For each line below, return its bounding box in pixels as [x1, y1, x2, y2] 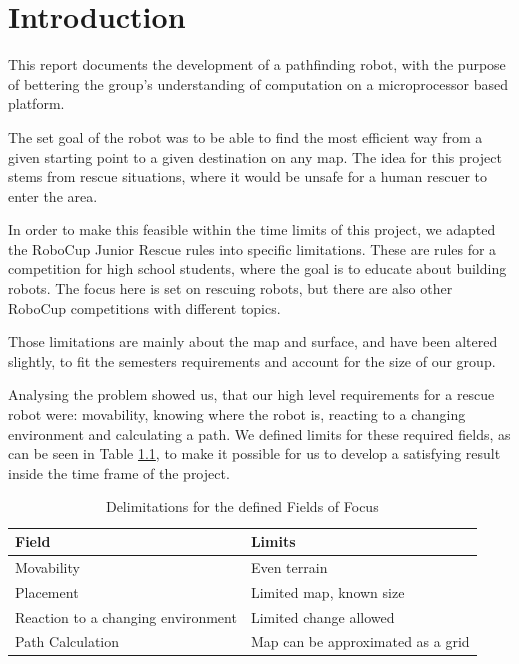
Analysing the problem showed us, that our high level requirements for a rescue [8, 384, 495, 405]
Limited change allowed [250, 606, 395, 627]
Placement [15, 581, 79, 602]
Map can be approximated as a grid [250, 631, 470, 652]
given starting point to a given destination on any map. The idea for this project [8, 146, 502, 167]
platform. [8, 93, 65, 114]
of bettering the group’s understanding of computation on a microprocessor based [8, 73, 508, 94]
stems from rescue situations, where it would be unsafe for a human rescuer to [8, 166, 488, 187]
